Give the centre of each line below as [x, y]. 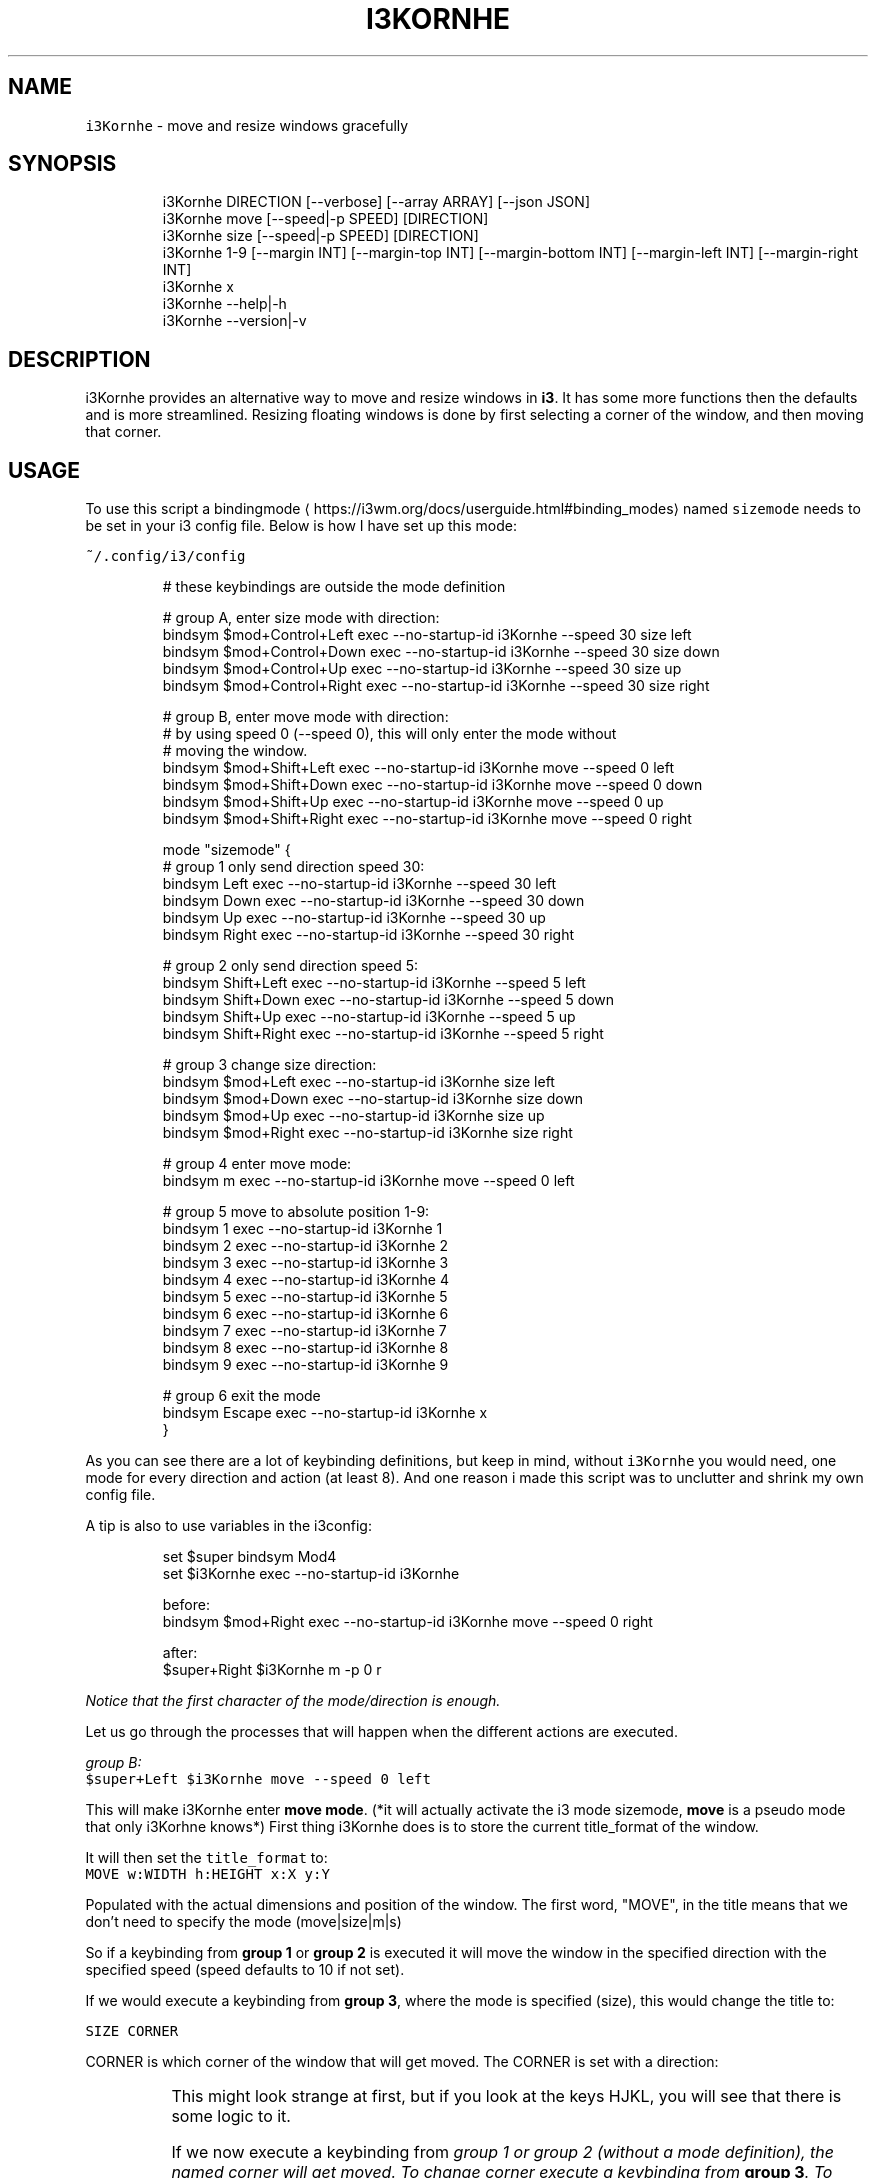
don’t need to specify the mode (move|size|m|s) [243, 1922]
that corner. [123, 432]
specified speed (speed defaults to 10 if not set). [245, 1970]
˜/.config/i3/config [165, 556]
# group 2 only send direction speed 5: [290, 966]
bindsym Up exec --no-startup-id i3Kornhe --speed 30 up [354, 918]
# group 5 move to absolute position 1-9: [296, 1212]
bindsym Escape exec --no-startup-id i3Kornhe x [325, 1413]
